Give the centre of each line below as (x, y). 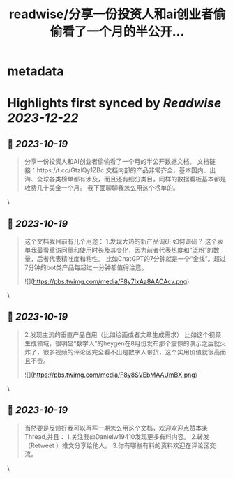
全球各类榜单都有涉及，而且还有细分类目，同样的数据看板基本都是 (131, 179)
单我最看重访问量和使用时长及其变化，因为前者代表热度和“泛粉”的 (119, 250)
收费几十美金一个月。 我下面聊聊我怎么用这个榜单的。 (102, 188)
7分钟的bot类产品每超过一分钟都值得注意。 (86, 267)
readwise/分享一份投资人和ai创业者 (111, 14)
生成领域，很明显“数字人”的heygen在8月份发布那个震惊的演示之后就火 (125, 343)
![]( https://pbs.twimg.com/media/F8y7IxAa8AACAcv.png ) (107, 281)
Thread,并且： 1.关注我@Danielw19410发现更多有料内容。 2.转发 (116, 436)
